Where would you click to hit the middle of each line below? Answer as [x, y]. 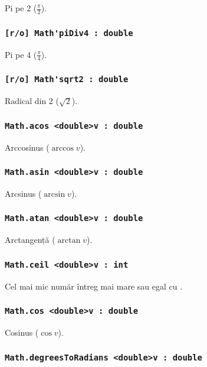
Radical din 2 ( [32, 101]
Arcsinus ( [23, 193]
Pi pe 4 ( [21, 54]
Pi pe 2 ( [21, 8]
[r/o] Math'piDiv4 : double [69, 33]
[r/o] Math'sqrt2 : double [67, 79]
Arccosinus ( [27, 147]
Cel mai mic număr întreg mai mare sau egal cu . [94, 286]
